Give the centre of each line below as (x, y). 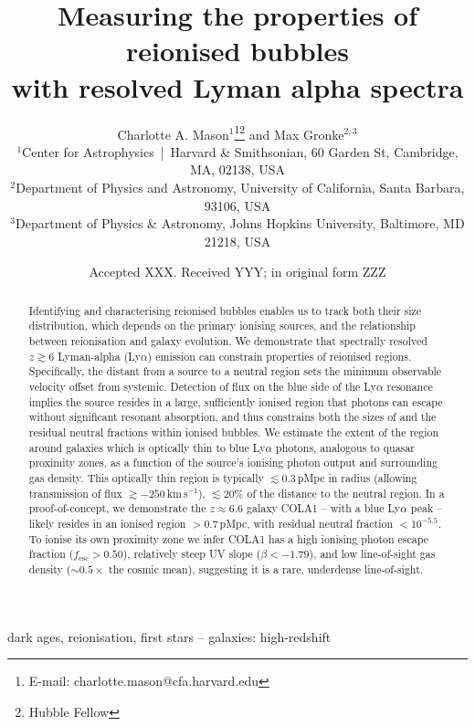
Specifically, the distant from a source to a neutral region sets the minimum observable (235, 371)
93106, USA (237, 205)
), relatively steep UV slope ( (192, 554)
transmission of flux (75, 493)
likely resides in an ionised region (107, 523)
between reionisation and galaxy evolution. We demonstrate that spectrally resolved (228, 341)
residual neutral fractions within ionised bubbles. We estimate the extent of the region (234, 431)
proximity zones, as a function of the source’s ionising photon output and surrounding (233, 463)
